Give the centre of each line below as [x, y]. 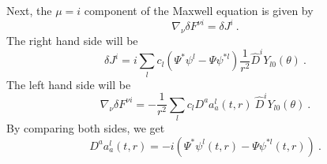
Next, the [29, 10]
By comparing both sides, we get [86, 128]
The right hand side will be [72, 40]
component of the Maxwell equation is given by [199, 10]
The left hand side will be [69, 84]
